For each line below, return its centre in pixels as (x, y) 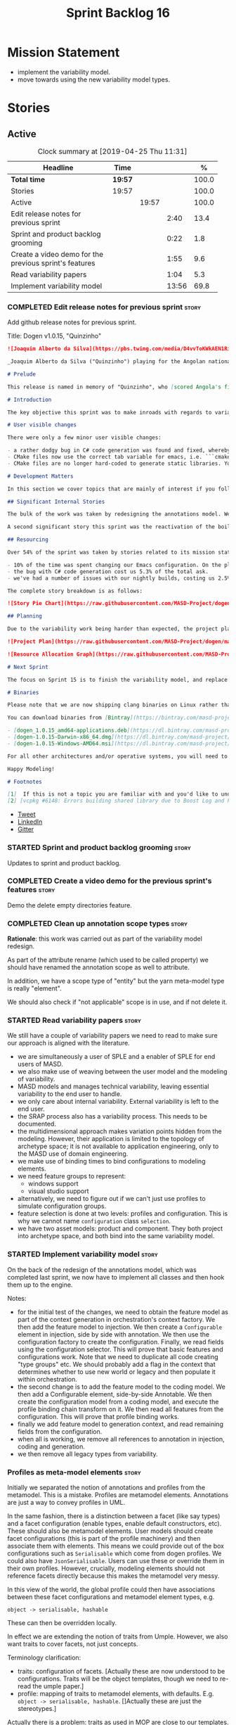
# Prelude (22, 374)
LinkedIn (30, 822)
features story (31, 890)
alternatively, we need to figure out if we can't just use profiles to (111, 1199)
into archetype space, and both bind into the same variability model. (116, 1236)
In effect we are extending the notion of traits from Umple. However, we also (118, 1636)
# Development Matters (40, 476)
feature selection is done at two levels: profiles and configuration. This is (123, 1214)
